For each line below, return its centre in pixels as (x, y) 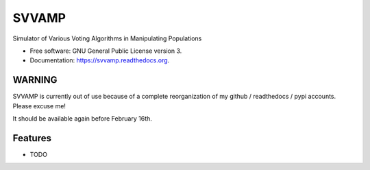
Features (32, 138)
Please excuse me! (39, 106)
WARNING (35, 80)
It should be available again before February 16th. (82, 119)
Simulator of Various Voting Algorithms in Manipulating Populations (107, 38)
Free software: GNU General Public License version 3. (106, 51)
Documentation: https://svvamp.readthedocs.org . (100, 60)
